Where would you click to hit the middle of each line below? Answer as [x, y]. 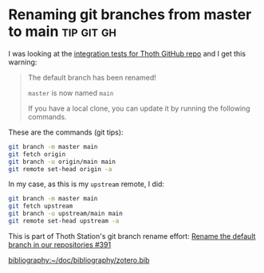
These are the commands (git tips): [66, 132]
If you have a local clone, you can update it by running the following [139, 108]
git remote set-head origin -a [60, 169]
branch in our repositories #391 [60, 244]
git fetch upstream [41, 206]
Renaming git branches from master [130, 15]
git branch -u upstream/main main [66, 214]
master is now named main [71, 92]
